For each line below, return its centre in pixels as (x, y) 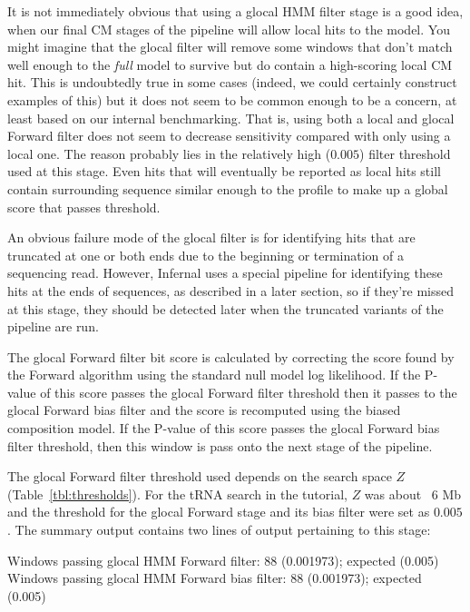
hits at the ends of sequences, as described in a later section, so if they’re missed (230, 290)
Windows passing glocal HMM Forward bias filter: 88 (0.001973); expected (215, 578)
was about (393, 494)
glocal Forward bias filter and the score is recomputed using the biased (204, 410)
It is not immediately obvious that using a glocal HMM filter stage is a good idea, (235, 11)
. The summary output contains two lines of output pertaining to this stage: (219, 530)
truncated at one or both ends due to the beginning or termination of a (206, 255)
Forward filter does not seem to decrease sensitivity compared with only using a (229, 136)
